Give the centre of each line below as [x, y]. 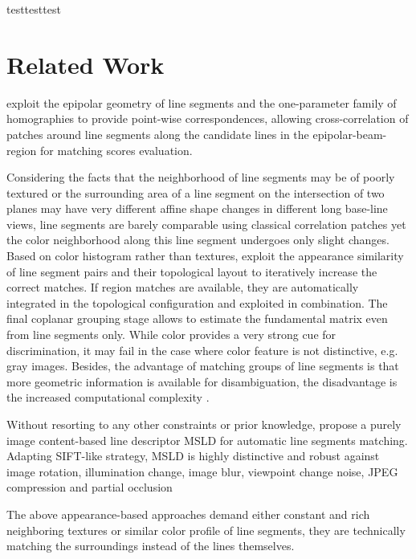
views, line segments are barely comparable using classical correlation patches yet [206, 224]
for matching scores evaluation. [116, 150]
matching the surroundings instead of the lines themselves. [151, 546]
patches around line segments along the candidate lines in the [158, 134]
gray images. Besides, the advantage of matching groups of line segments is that [203, 366]
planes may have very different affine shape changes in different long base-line [197, 208]
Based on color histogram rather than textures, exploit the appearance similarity [205, 256]
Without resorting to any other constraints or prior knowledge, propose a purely [204, 424]
